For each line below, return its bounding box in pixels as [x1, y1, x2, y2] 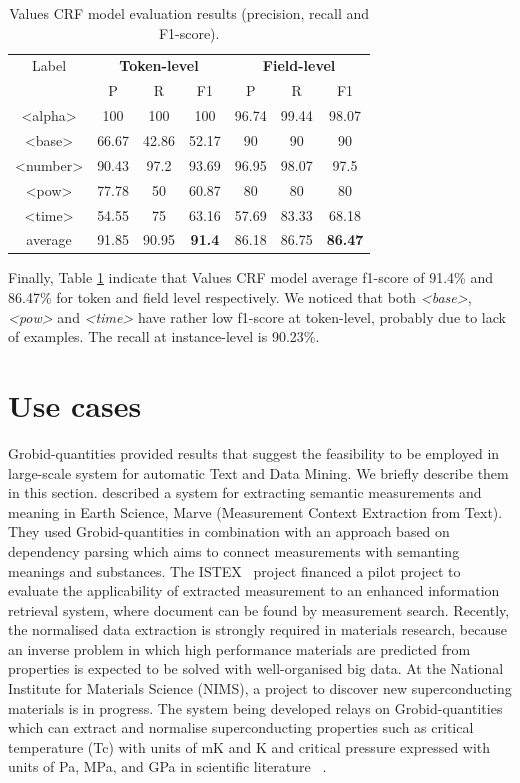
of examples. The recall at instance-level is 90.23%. [8, 326, 320, 347]
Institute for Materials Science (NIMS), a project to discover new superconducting [8, 678, 512, 699]
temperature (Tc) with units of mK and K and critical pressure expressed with [8, 736, 491, 757]
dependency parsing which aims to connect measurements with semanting [8, 540, 460, 561]
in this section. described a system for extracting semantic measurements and [8, 482, 482, 503]
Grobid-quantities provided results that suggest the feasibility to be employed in [8, 442, 500, 463]
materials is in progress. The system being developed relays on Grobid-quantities [8, 697, 503, 718]
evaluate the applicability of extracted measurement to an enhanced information [8, 580, 500, 601]
